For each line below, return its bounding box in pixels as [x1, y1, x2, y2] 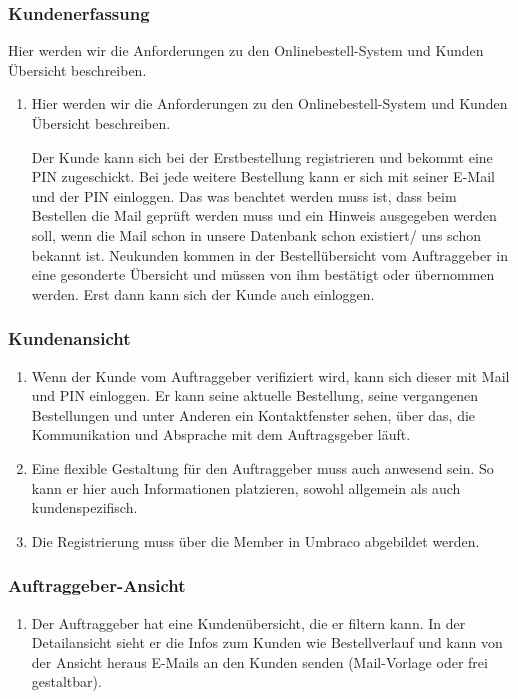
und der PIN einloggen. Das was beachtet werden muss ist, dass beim [31, 185, 457, 206]
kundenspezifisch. [31, 497, 138, 518]
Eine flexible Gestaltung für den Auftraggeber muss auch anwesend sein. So [31, 457, 494, 478]
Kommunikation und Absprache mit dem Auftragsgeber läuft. [31, 424, 411, 445]
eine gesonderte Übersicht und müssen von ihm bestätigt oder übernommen [31, 264, 495, 285]
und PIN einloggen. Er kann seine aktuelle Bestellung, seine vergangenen [31, 385, 478, 406]
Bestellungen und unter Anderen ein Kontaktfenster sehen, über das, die [31, 404, 476, 425]
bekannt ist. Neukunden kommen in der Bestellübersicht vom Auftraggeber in [31, 244, 509, 265]
